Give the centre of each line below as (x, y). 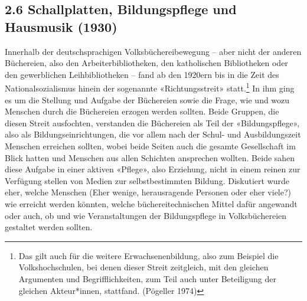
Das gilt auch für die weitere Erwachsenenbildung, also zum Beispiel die (148, 255)
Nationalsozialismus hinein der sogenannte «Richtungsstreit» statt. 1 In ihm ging (150, 87)
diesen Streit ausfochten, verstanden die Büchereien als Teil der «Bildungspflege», (152, 122)
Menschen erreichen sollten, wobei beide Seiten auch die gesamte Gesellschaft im (150, 146)
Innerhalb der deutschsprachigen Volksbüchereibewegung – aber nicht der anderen (153, 51)
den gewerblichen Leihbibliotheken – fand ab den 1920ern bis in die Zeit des (142, 74)
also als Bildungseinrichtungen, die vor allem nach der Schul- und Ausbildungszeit (153, 134)
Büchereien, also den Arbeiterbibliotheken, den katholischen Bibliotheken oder (146, 63)
